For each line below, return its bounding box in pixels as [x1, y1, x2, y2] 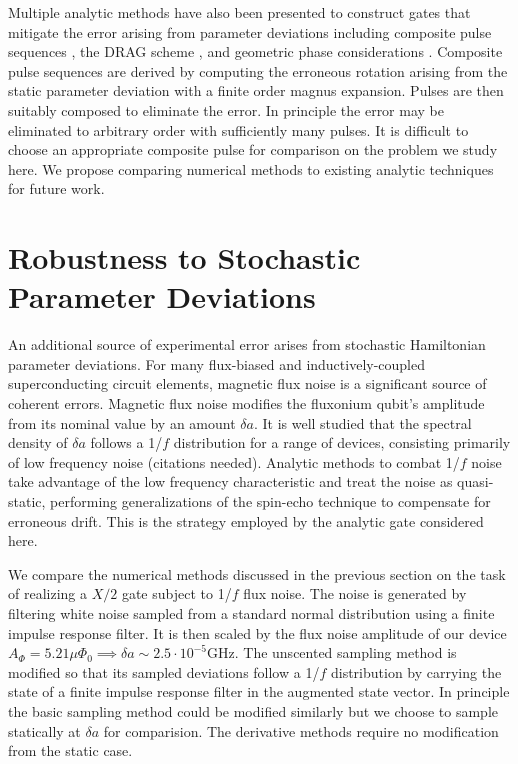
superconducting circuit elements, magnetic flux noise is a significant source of [8, 373, 487, 394]
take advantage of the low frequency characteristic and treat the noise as [8, 471, 453, 492]
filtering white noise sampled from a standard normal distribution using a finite [8, 602, 495, 623]
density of [8, 432, 68, 453]
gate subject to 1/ [121, 583, 232, 604]
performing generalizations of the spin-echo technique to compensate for [50, 491, 491, 511]
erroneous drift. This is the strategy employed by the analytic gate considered [8, 510, 484, 531]
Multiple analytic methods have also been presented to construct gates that [8, 2, 471, 22]
